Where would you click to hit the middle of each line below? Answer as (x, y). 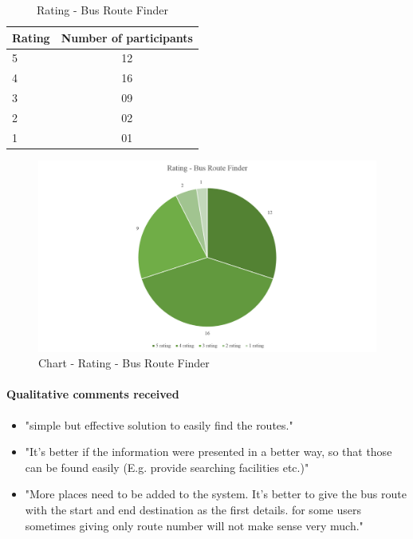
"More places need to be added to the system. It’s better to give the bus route (216, 494)
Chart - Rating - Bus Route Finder (124, 363)
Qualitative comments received (93, 394)
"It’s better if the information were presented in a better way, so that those (208, 452)
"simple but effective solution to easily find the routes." (159, 424)
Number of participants (127, 37)
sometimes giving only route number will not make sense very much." (194, 525)
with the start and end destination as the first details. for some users (193, 509)
